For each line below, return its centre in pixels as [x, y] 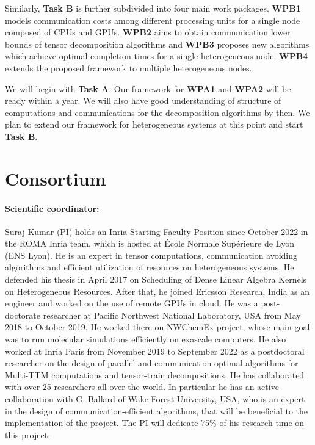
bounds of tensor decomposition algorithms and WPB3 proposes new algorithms [157, 44]
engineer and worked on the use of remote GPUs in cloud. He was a [132, 303]
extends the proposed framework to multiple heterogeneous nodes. [129, 67]
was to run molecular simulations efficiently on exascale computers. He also [146, 339]
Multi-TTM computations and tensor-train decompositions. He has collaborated [155, 374]
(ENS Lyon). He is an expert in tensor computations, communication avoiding [151, 255]
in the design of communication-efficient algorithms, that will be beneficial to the [157, 411]
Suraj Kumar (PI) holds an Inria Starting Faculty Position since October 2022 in [157, 231]
